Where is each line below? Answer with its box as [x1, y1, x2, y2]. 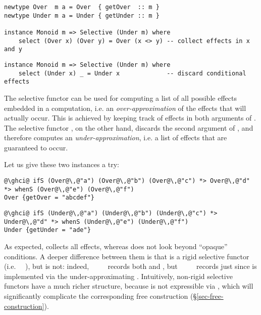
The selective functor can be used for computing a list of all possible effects [4, 92, 237, 103]
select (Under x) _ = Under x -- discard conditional [18, 69, 246, 77]
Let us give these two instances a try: [4, 159, 119, 170]
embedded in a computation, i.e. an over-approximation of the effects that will [4, 102, 246, 113]
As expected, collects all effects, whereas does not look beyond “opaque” [4, 241, 228, 251]
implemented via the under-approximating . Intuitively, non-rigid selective [4, 270, 233, 281]
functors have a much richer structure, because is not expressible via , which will [4, 281, 253, 291]
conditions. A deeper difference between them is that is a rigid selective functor [4, 251, 249, 261]
